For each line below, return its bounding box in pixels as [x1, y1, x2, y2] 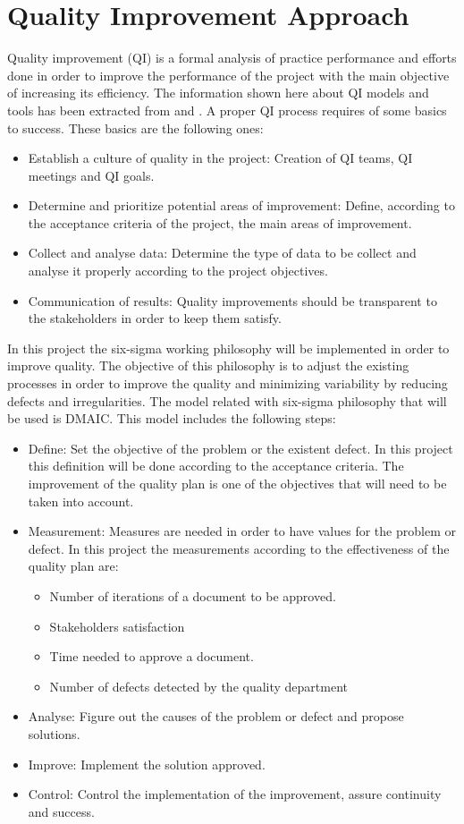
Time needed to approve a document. [49, 647, 254, 666]
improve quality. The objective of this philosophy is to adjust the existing [7, 356, 409, 375]
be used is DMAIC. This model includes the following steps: [7, 409, 336, 428]
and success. [28, 802, 95, 820]
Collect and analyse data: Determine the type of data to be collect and [28, 243, 417, 262]
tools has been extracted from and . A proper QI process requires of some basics [7, 100, 447, 119]
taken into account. [28, 491, 134, 510]
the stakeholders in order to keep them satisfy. [28, 309, 282, 327]
